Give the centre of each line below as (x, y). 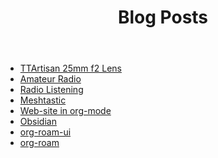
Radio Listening (51, 90)
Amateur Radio (50, 79)
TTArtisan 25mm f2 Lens (70, 68)
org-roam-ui (45, 132)
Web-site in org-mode (65, 111)
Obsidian (38, 122)
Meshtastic (43, 100)
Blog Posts (163, 17)
